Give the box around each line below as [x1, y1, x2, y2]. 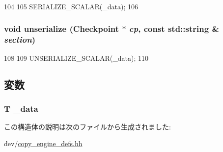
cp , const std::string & [129, 22, 220, 34]
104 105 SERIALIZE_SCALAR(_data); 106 [4, 1, 139, 11]
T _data [4, 102, 38, 115]
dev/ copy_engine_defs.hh [4, 138, 83, 148]
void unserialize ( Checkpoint [4, 22, 119, 34]
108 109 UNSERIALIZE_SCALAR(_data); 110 [4, 52, 149, 63]
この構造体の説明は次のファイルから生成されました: [4, 122, 171, 132]
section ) [4, 33, 36, 46]
